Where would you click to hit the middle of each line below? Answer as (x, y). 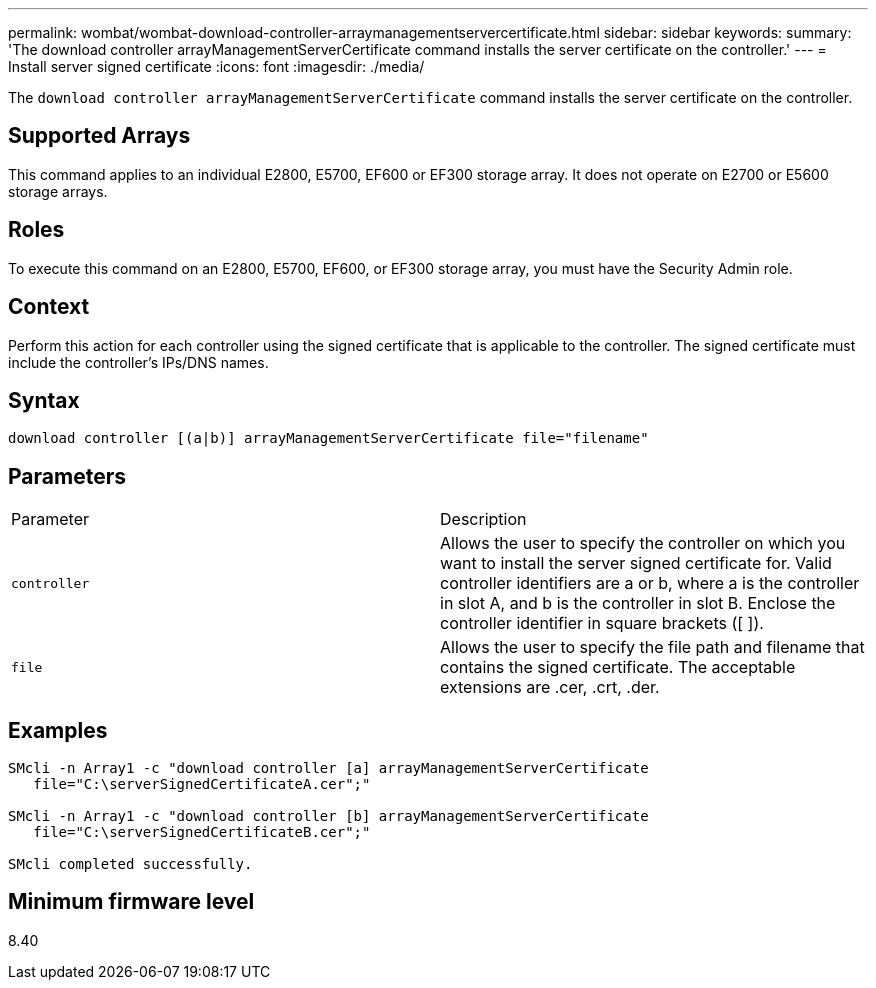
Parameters (67, 476)
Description (483, 519)
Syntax (44, 400)
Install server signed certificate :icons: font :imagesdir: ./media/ (216, 66)
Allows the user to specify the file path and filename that (652, 647)
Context (49, 307)
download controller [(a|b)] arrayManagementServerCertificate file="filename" (328, 438)
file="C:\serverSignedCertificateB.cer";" (202, 832)
